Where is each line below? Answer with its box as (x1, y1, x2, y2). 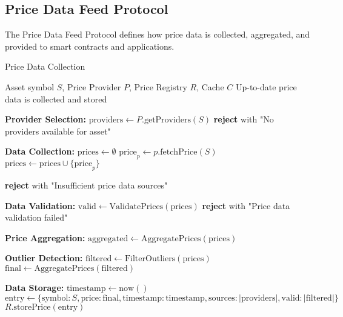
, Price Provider (62, 80, 121, 93)
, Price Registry (129, 80, 187, 93)
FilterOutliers (124, 255, 176, 264)
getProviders (144, 116, 191, 125)
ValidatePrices (109, 202, 164, 211)
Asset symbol (5, 80, 55, 93)
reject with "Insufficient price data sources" (5, 178, 168, 191)
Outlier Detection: (5, 252, 83, 264)
